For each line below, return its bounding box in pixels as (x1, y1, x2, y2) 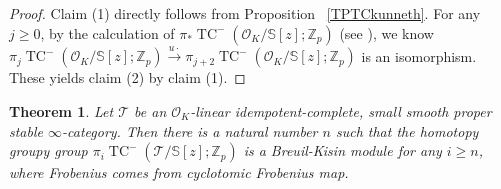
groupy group (9, 140, 88, 161)
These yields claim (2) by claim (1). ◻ (9, 67, 246, 88)
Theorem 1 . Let (9, 100, 114, 121)
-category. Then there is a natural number (62, 120, 318, 141)
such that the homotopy (335, 120, 479, 141)
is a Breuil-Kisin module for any (243, 140, 442, 161)
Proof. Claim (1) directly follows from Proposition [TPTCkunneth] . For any (9, 3, 481, 23)
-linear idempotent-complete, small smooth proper (190, 100, 492, 121)
